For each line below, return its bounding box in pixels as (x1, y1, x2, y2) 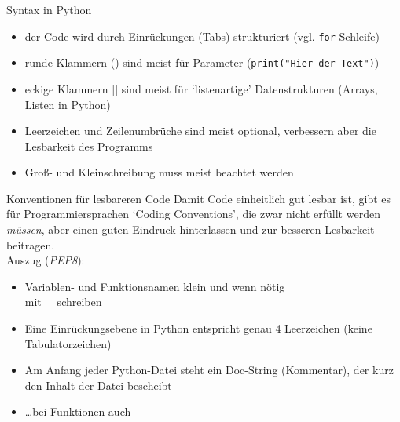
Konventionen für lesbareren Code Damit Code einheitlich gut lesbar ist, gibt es (6, 190, 391, 206)
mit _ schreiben (24, 293, 102, 310)
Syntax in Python (6, 2, 92, 17)
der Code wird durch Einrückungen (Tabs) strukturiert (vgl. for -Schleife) (24, 27, 380, 44)
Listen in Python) (24, 96, 111, 112)
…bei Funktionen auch (24, 403, 131, 420)
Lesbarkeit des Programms (24, 137, 153, 154)
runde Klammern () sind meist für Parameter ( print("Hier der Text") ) (24, 54, 380, 71)
